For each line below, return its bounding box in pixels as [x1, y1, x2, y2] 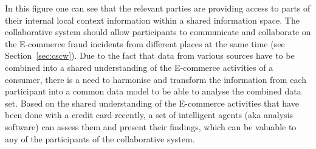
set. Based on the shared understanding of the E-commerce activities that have [5, 96, 299, 109]
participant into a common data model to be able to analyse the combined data [5, 85, 301, 98]
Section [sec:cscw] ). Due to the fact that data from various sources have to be [5, 49, 295, 62]
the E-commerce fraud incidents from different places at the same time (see [5, 37, 285, 50]
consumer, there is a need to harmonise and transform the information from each [5, 73, 307, 85]
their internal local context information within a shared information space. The [5, 13, 300, 26]
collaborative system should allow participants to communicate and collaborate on [5, 25, 311, 38]
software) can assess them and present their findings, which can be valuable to [5, 120, 297, 133]
